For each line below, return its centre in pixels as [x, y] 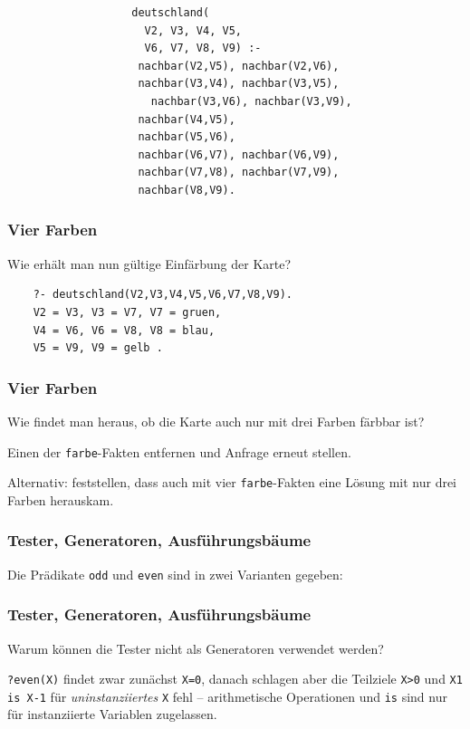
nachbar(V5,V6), [187, 137]
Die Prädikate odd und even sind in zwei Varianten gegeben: [175, 574]
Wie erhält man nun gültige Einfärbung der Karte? [149, 263]
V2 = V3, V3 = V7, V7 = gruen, [127, 312]
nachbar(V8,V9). [187, 190]
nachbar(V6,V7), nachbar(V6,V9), [239, 154]
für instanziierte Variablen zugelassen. [112, 714]
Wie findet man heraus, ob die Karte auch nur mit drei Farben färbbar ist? [216, 421]
